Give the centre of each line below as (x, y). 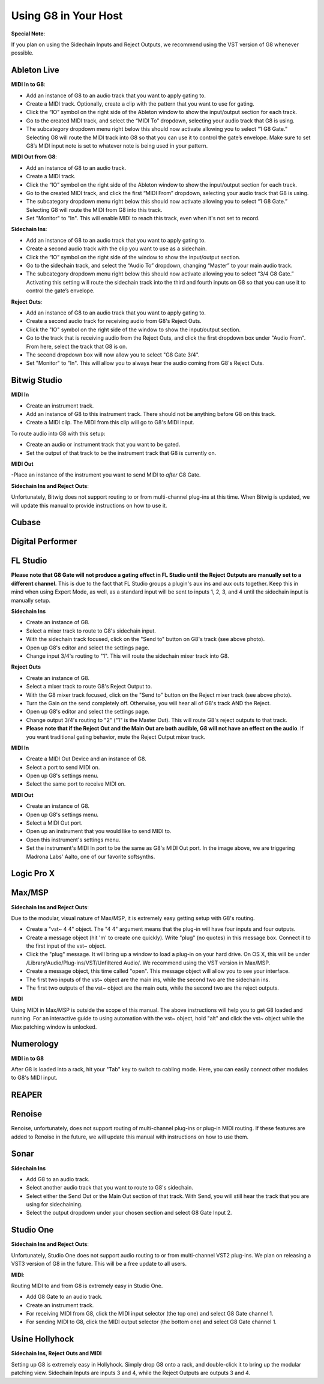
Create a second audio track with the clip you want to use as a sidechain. (116, 248)
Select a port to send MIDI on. (63, 767)
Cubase (26, 522)
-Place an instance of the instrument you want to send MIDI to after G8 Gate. (106, 475)
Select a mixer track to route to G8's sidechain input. (91, 631)
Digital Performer (44, 542)
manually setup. (31, 600)
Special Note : (28, 34)
